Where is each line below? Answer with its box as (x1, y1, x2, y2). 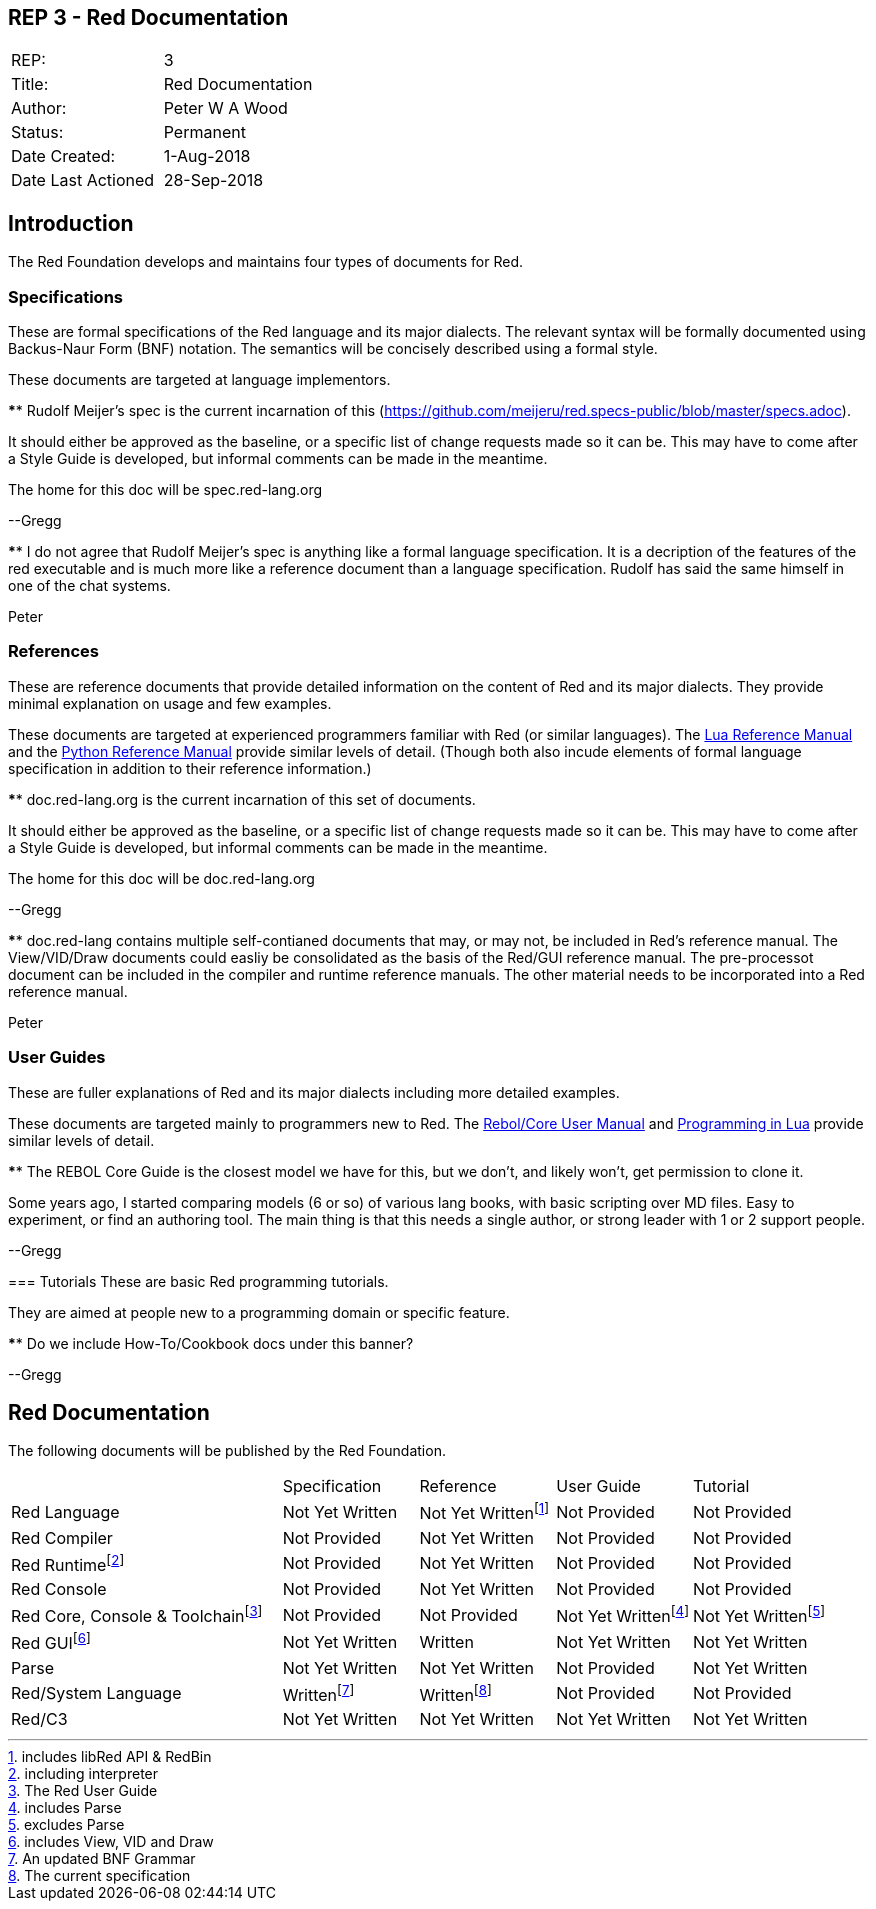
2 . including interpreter (8, 1765, 159, 1782)
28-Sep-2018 (163, 170, 264, 191)
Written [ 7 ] (282, 1681, 355, 1705)
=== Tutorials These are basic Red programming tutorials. (8, 1272, 389, 1290)
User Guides (8, 1047, 106, 1068)
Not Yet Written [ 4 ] (556, 1603, 690, 1627)
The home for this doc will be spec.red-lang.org (8, 481, 323, 499)
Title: (11, 74, 49, 95)
